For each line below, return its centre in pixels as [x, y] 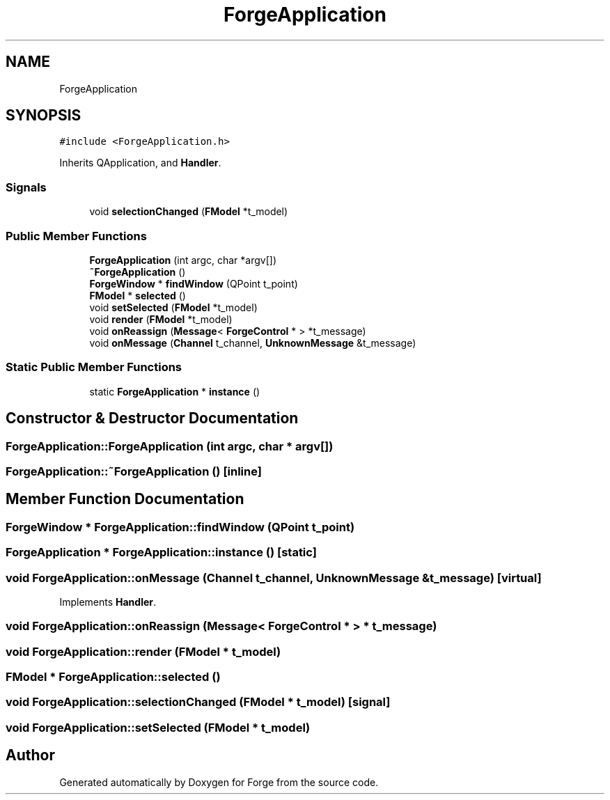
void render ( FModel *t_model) [161, 319]
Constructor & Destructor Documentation [152, 418]
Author [30, 755]
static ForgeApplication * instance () [175, 391]
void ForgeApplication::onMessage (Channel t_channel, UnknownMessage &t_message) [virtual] [274, 578]
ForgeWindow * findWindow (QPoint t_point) [194, 283]
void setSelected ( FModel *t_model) [173, 307]
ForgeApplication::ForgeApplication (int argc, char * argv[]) [170, 446]
